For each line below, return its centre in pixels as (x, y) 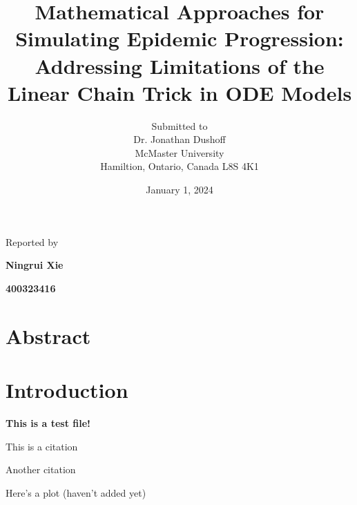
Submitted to (180, 125)
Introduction (67, 390)
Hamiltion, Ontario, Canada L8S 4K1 (180, 166)
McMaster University (180, 152)
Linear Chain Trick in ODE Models (180, 92)
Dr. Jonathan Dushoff (180, 139)
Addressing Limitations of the (180, 65)
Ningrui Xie (35, 265)
